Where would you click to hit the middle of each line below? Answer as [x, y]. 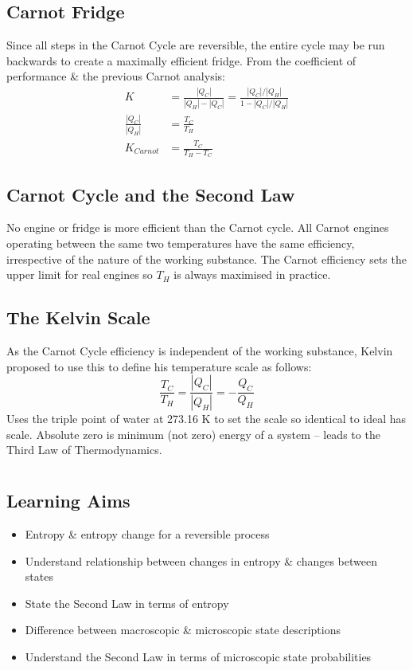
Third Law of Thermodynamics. [84, 450]
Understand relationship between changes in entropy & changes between [201, 560]
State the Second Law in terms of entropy [127, 603]
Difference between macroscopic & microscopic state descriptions [183, 630]
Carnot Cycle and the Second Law [151, 194]
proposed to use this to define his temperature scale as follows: [159, 366]
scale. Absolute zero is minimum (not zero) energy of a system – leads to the [193, 434]
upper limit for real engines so [80, 274]
